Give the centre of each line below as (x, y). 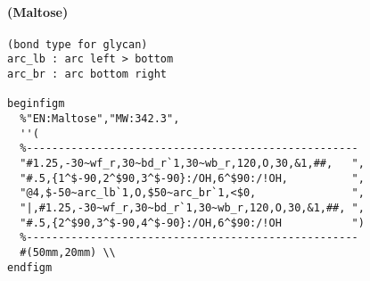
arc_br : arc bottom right (87, 74)
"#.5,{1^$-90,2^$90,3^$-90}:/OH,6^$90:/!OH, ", (192, 178)
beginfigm (36, 104)
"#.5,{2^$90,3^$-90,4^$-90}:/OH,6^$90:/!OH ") (192, 223)
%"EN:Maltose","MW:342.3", (100, 119)
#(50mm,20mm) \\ (68, 252)
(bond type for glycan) (78, 44)
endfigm (30, 267)
